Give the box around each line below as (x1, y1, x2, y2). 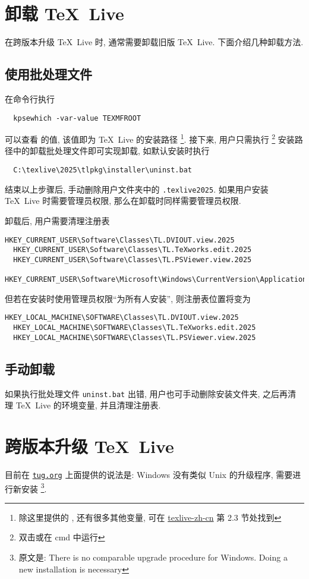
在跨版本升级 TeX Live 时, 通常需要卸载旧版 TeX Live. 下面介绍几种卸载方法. (5, 36, 304, 48)
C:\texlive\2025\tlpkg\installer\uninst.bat (13, 166, 192, 175)
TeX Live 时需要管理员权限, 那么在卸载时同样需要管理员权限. (5, 194, 241, 207)
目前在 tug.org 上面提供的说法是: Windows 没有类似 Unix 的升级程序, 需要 (5, 468, 293, 480)
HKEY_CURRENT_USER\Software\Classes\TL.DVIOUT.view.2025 (5, 235, 235, 244)
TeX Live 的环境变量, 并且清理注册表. (15, 399, 161, 411)
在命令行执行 (5, 92, 55, 105)
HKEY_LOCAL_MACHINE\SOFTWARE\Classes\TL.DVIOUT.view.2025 (5, 313, 239, 322)
